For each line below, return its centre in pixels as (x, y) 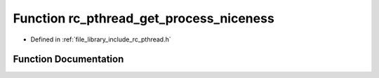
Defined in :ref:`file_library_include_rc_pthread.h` (101, 39)
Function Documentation (68, 59)
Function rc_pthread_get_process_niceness (144, 18)
